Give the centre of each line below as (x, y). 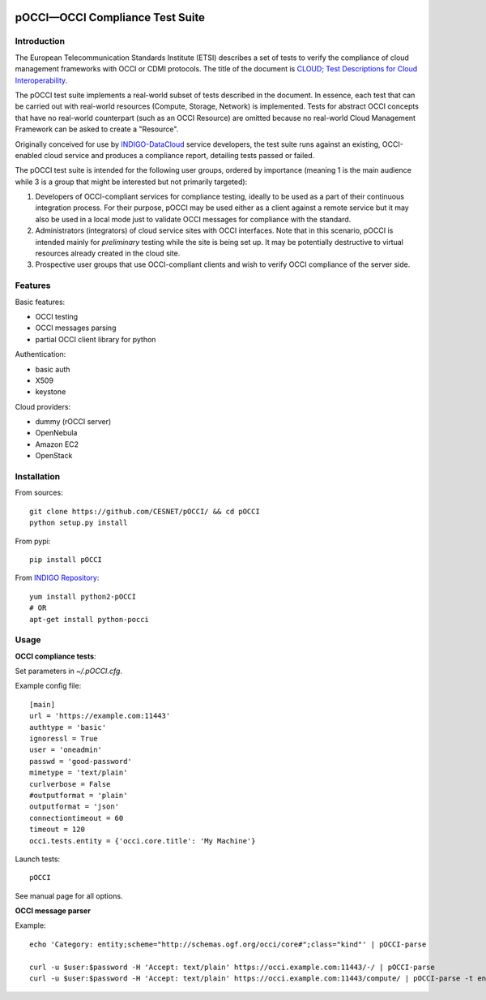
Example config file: (48, 686)
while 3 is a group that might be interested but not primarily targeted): (131, 182)
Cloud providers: (43, 406)
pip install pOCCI (66, 559)
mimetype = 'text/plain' (79, 773)
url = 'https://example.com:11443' (100, 716)
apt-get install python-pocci (90, 619)
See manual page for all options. (69, 895)
